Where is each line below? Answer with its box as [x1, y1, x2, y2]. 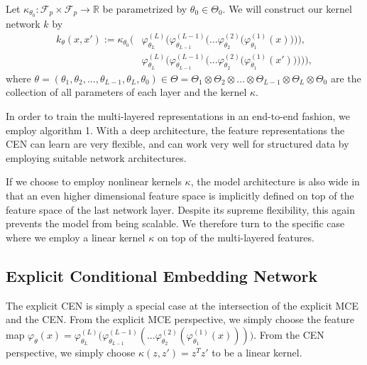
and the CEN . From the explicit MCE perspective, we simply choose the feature [6, 312, 354, 327]
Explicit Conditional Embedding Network [6, 264, 318, 286]
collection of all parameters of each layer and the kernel [6, 85, 247, 99]
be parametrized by [102, 1, 187, 16]
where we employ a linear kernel [6, 229, 146, 244]
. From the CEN [253, 327, 324, 342]
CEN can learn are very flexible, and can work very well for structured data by [6, 136, 349, 151]
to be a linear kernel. [212, 344, 302, 359]
